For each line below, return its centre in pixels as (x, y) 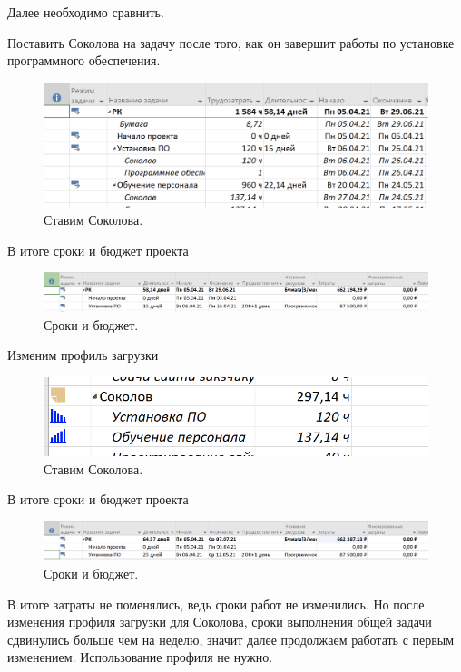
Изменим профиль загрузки (83, 355)
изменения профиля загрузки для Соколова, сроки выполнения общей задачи (220, 622)
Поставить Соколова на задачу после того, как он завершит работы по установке (231, 42)
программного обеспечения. (84, 60)
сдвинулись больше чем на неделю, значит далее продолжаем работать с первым (231, 639)
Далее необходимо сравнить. (86, 12)
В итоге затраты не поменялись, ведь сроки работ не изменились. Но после (216, 604)
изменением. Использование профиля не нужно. (140, 657)
